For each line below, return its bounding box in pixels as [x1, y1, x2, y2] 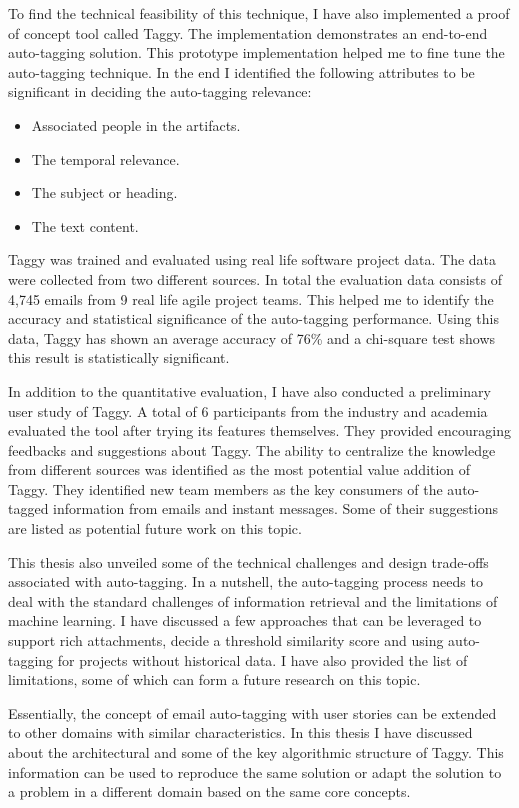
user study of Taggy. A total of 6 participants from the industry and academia [8, 400, 488, 421]
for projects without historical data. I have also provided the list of [57, 649, 468, 670]
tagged [8, 498, 49, 519]
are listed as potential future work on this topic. [8, 518, 302, 539]
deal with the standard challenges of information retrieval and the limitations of [8, 590, 498, 611]
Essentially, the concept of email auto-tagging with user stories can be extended [8, 702, 497, 723]
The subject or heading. [31, 182, 178, 203]
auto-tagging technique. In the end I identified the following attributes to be [8, 61, 475, 82]
